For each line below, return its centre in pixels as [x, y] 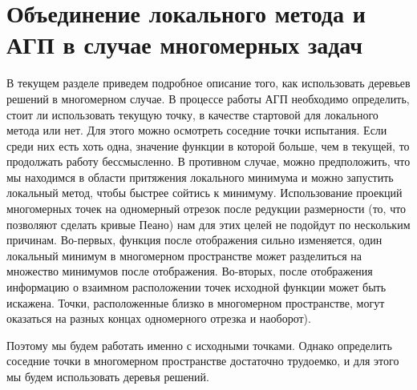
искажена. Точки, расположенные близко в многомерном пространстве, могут [196, 302]
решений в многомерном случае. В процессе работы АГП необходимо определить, [208, 98]
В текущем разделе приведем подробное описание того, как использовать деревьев [208, 83]
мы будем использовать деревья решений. [108, 376]
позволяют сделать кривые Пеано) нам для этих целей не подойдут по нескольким [208, 224]
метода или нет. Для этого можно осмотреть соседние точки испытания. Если [197, 130]
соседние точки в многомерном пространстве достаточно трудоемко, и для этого [203, 361]
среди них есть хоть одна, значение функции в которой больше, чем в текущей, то [208, 145]
